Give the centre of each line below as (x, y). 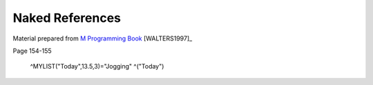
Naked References (67, 18)
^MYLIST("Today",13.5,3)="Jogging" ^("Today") (97, 66)
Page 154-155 (32, 51)
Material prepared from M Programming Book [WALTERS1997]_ (103, 38)
